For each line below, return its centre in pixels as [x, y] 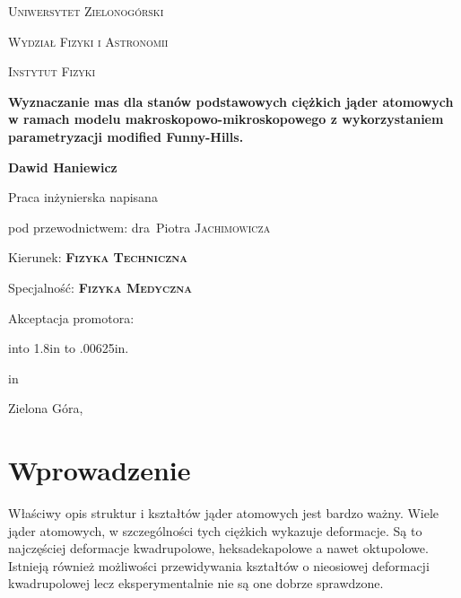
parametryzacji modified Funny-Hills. [126, 136]
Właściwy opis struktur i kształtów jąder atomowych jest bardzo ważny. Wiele [224, 513]
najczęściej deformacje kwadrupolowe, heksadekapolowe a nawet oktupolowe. [218, 548]
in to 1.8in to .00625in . [69, 348]
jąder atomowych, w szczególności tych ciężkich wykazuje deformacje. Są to [215, 530]
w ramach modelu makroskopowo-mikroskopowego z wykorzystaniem [226, 119]
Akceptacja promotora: [71, 317]
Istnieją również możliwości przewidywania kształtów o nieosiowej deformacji [219, 565]
